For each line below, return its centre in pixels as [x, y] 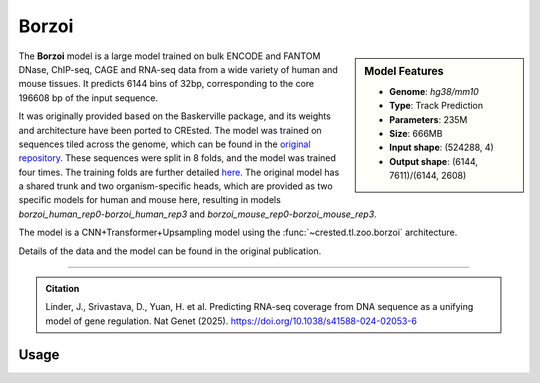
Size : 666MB [416, 133]
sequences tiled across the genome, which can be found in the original [164, 144]
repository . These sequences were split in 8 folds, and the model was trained [177, 158]
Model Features [404, 71]
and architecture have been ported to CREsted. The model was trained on [170, 130]
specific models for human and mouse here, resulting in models [150, 200]
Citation [62, 289]
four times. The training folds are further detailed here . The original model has [179, 172]
